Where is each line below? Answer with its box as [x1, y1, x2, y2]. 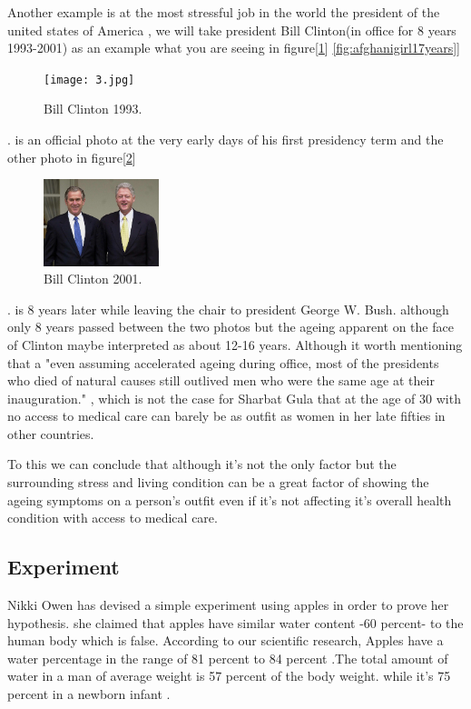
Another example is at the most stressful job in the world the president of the [7, 3, 440, 21]
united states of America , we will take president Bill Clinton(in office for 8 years [7, 20, 456, 39]
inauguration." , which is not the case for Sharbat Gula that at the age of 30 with [7, 388, 461, 407]
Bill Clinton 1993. [44, 99, 142, 118]
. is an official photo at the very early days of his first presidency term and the [7, 130, 444, 149]
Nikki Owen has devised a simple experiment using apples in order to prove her [7, 595, 449, 614]
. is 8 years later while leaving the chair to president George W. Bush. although [7, 299, 449, 318]
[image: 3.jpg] [44, 73, 135, 86]
